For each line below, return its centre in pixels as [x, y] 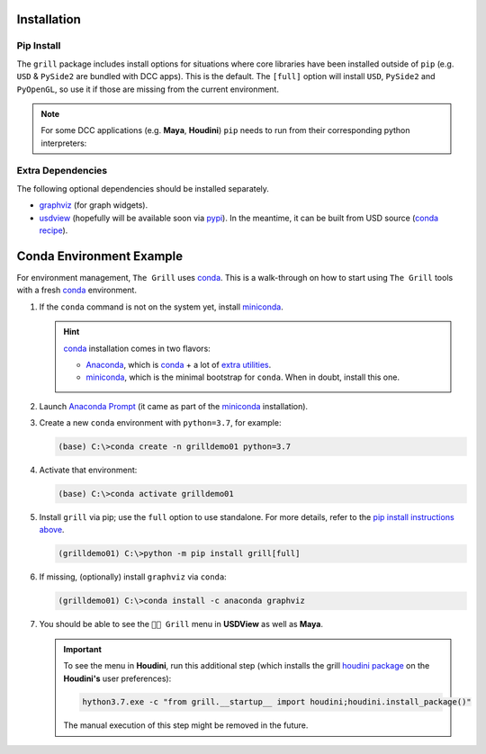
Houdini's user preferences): [117, 678]
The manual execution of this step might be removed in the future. [186, 725]
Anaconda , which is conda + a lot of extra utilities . [179, 364]
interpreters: [64, 143]
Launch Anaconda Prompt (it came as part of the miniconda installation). [174, 406]
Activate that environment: [88, 470]
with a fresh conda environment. [76, 290]
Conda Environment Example [100, 256]
